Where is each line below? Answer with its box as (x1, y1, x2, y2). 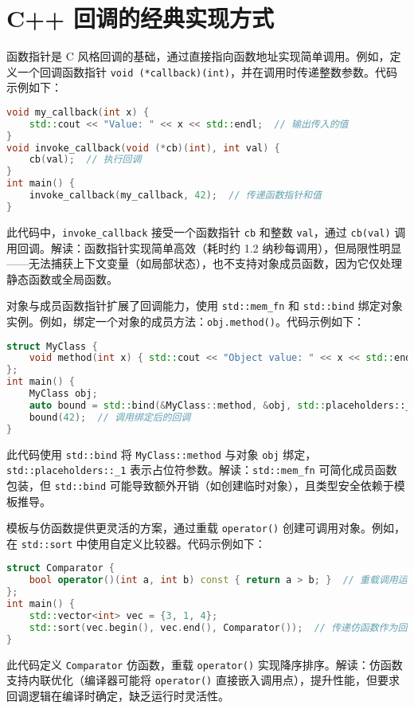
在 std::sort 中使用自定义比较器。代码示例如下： (6, 535, 266, 551)
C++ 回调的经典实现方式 (6, 2, 275, 34)
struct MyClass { (6, 340, 98, 352)
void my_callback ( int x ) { (6, 106, 150, 118)
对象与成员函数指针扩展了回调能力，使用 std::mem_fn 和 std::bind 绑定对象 (6, 297, 403, 314)
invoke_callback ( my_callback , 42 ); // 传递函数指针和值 (29, 190, 322, 202)
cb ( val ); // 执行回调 (29, 154, 142, 166)
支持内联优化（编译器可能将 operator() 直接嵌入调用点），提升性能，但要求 (6, 672, 400, 688)
